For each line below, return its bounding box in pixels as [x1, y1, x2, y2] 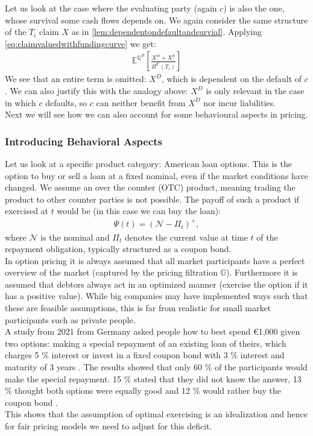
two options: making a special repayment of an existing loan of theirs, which [5, 336, 286, 349]
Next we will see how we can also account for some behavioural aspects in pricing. [5, 108, 308, 121]
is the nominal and [40, 230, 110, 243]
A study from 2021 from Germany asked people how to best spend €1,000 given [5, 325, 300, 338]
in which [5, 96, 36, 109]
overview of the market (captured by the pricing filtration [5, 266, 218, 279]
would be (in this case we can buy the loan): [57, 204, 221, 217]
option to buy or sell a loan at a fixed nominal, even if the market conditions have [5, 169, 308, 182]
